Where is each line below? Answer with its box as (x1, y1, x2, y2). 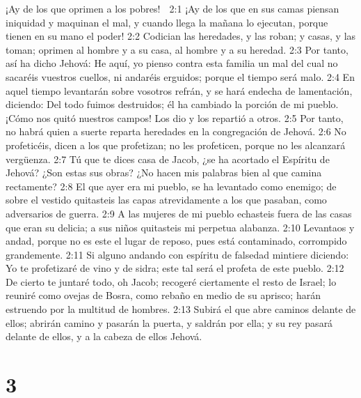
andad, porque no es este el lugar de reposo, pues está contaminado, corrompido (6, 234, 347, 248)
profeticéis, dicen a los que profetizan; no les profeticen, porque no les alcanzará (6, 137, 346, 152)
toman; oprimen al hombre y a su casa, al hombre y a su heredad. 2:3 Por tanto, (6, 42, 348, 56)
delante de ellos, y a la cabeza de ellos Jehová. (6, 329, 202, 344)
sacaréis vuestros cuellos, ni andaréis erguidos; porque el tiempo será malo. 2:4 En (6, 69, 355, 84)
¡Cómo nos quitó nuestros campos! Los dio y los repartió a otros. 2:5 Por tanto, (6, 110, 344, 125)
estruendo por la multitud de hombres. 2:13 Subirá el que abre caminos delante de (6, 302, 356, 316)
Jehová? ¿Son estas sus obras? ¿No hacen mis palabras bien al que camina (6, 165, 322, 180)
